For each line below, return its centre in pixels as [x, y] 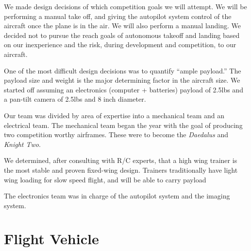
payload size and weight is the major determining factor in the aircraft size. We [122, 80]
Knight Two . [22, 144]
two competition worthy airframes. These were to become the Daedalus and [116, 134]
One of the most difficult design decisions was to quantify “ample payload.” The [123, 70]
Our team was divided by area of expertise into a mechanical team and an [114, 115]
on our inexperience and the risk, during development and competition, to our [120, 45]
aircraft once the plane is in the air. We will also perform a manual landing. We [123, 26]
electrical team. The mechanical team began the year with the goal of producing [123, 125]
